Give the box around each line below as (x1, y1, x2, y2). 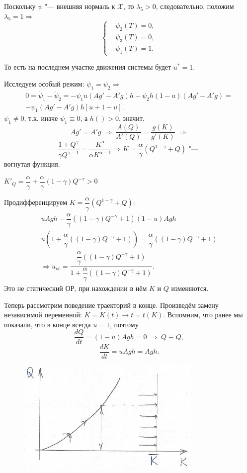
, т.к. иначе (24, 113, 58, 123)
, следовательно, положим (156, 1, 234, 11)
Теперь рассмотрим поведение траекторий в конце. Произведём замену (4, 299, 219, 310)
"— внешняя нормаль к (45, 1, 115, 11)
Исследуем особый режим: (4, 78, 84, 89)
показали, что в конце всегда (4, 319, 91, 329)
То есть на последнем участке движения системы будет (4, 62, 171, 72)
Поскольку (4, 1, 36, 11)
